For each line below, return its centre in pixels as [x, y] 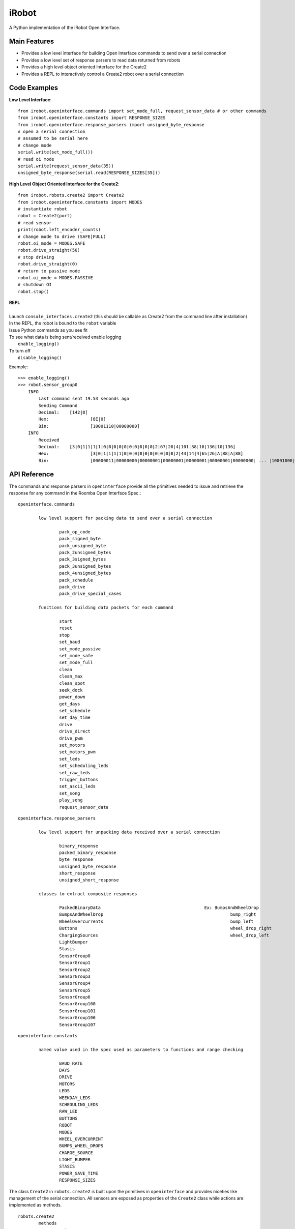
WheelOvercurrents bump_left [157, 921]
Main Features [31, 42]
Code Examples [34, 88]
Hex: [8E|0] [72, 419]
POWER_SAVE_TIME [79, 1173]
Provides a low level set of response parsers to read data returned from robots [101, 60]
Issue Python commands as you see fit [48, 330]
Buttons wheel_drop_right [166, 928]
